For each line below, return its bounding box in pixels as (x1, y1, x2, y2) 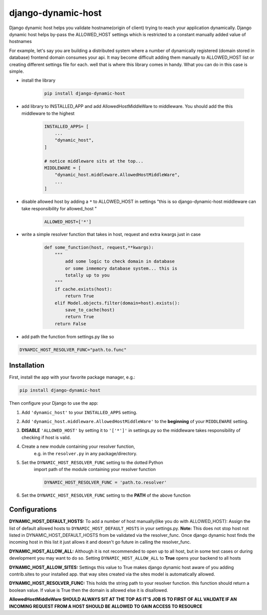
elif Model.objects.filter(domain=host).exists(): (54, 300, 180, 306)
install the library (21, 77, 56, 84)
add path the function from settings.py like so (21, 333, 114, 339)
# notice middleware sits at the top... (44, 158, 143, 164)
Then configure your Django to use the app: (9, 400, 98, 406)
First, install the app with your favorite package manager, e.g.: (9, 374, 135, 380)
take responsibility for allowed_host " (21, 205, 97, 211)
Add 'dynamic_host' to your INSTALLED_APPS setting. (21, 409, 137, 415)
